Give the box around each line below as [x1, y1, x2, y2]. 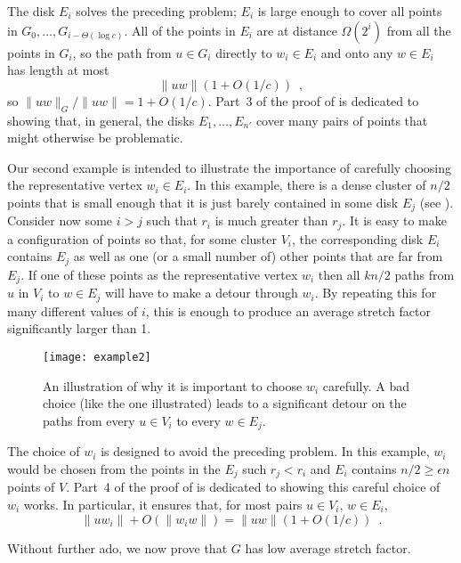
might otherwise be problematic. [7, 128, 183, 147]
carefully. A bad [322, 376, 410, 395]
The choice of [7, 442, 80, 461]
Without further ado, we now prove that [7, 538, 228, 557]
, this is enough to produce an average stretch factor [145, 301, 431, 320]
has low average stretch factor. [245, 538, 411, 557]
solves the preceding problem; [76, 2, 237, 20]
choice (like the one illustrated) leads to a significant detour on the [43, 394, 407, 412]
